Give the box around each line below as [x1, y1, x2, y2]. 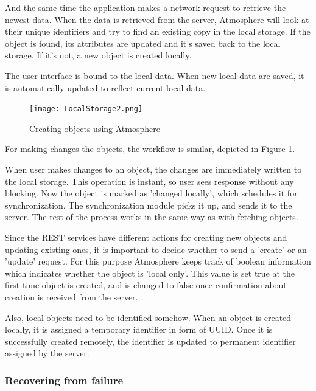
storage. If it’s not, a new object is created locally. [5, 49, 192, 61]
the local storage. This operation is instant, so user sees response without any [5, 175, 294, 187]
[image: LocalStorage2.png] [29, 105, 143, 114]
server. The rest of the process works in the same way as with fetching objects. [5, 210, 298, 223]
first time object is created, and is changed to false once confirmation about [5, 279, 287, 291]
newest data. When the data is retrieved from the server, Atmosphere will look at [5, 13, 309, 26]
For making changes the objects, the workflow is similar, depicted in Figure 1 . [5, 142, 295, 155]
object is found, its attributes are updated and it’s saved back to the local [5, 36, 281, 49]
